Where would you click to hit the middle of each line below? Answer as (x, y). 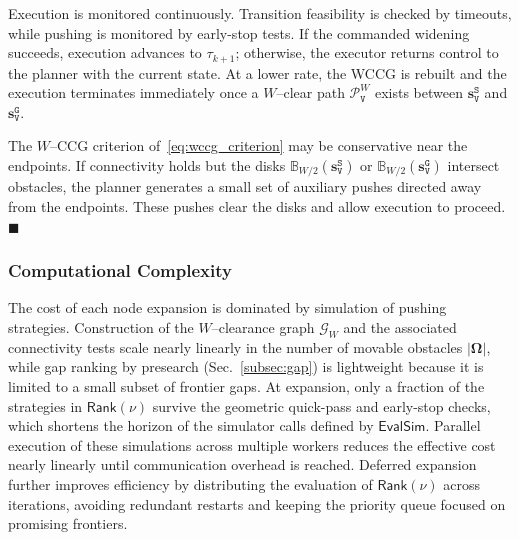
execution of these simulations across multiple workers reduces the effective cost (252, 444)
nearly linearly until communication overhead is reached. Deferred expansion (242, 464)
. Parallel (453, 425)
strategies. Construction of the (101, 327)
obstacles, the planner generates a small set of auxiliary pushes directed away (245, 186)
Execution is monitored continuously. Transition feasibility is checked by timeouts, (260, 13)
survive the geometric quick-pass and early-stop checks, (321, 405)
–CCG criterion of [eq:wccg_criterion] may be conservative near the (259, 145)
